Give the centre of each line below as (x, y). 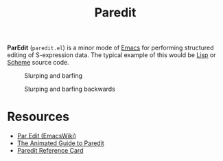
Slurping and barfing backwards (70, 89)
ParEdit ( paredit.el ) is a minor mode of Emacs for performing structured (110, 48)
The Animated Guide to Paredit (60, 143)
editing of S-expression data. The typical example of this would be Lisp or (111, 55)
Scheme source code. (38, 63)
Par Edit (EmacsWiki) (47, 136)
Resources (38, 117)
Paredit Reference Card (50, 151)
